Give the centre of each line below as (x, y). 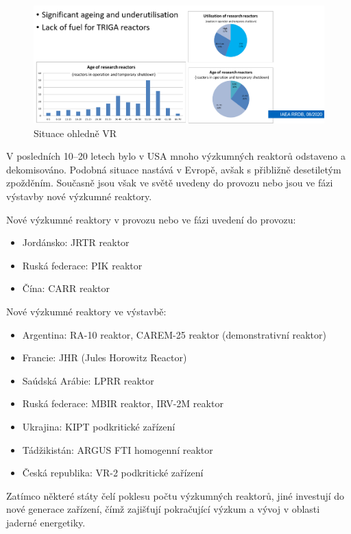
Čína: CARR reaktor (66, 288)
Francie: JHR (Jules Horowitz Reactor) (105, 357)
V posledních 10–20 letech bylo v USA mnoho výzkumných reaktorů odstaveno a (176, 156)
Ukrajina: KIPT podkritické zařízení (99, 426)
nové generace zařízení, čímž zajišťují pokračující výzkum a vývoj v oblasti (163, 509)
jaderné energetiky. (46, 522)
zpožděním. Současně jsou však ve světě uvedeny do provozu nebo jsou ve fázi (170, 183)
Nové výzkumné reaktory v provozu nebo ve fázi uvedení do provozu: (151, 219)
